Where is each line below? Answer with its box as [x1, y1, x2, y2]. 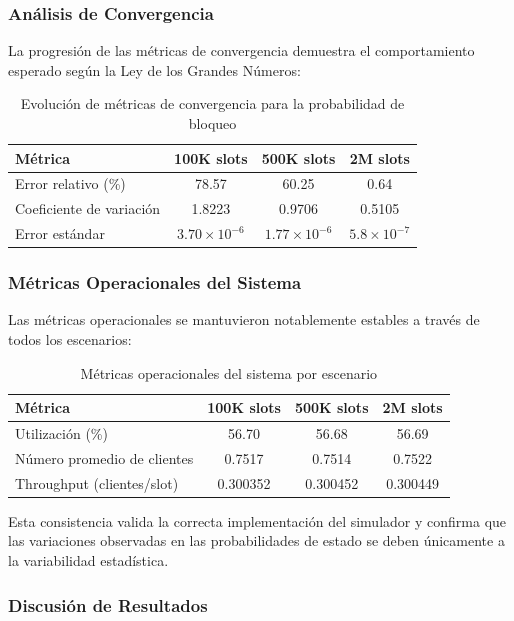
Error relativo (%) [15, 173, 126, 194]
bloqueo [188, 113, 237, 133]
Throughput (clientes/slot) [15, 472, 179, 493]
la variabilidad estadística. [8, 550, 169, 571]
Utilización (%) [15, 423, 108, 444]
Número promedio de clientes [15, 447, 194, 468]
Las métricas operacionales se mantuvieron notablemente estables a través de [8, 309, 480, 330]
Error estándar [15, 223, 105, 244]
